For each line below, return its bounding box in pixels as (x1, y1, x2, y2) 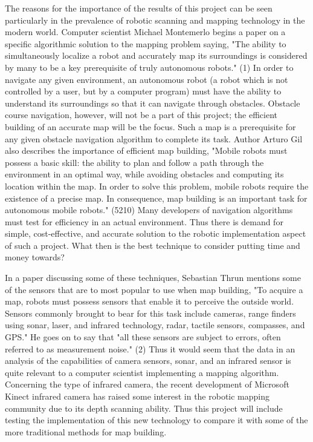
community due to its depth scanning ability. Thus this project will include (5, 401, 283, 414)
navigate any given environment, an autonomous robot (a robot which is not (5, 73, 288, 85)
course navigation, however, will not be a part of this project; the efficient (5, 108, 278, 121)
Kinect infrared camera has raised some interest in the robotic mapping (5, 390, 270, 402)
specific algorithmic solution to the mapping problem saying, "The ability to (5, 37, 286, 50)
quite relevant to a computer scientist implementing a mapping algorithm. (5, 366, 279, 378)
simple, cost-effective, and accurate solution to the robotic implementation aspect (5, 227, 306, 240)
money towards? (5, 251, 65, 263)
